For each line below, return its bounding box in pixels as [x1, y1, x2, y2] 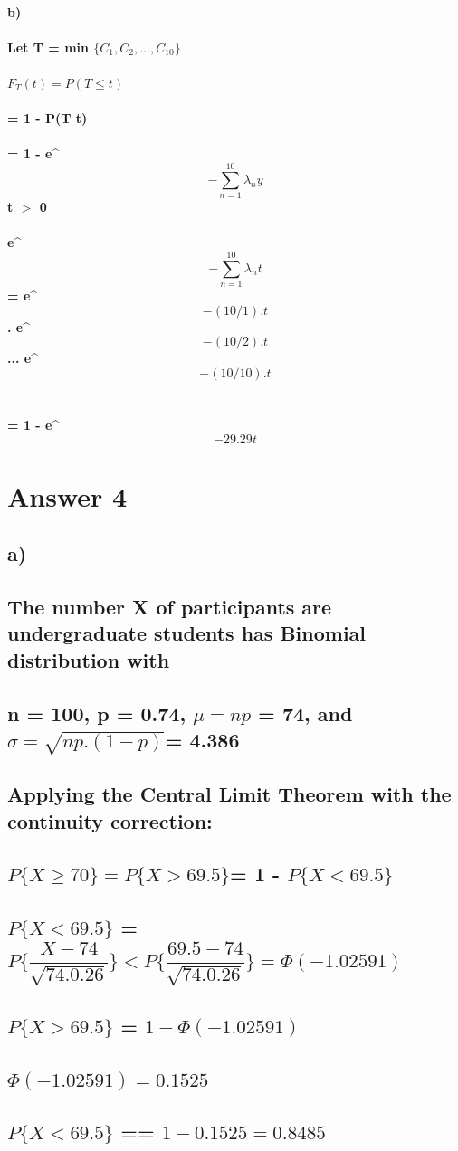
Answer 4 [7, 477, 128, 514]
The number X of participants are [7, 593, 332, 621]
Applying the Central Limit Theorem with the [7, 780, 452, 808]
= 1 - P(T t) [7, 109, 88, 128]
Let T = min [7, 37, 89, 56]
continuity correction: [7, 806, 213, 834]
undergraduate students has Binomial [7, 619, 367, 647]
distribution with [7, 645, 170, 673]
